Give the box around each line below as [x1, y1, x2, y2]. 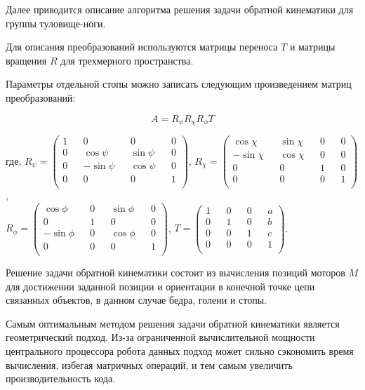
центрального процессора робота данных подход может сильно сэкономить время [6, 344, 354, 358]
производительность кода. [6, 371, 116, 386]
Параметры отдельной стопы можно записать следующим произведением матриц [6, 76, 352, 91]
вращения [6, 53, 47, 67]
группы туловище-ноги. [6, 15, 106, 30]
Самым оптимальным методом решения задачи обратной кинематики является [6, 316, 340, 330]
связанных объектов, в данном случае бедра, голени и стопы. [6, 292, 267, 307]
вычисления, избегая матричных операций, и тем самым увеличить [6, 357, 293, 372]
